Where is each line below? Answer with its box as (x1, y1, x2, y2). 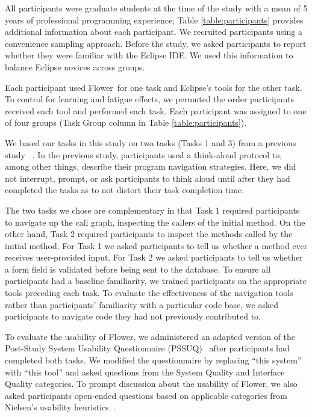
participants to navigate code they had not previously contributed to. (5, 310, 261, 323)
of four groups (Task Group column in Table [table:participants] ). (5, 116, 247, 129)
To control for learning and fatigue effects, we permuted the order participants (5, 93, 294, 105)
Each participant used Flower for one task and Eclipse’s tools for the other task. (5, 81, 302, 93)
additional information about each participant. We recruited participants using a (5, 25, 302, 38)
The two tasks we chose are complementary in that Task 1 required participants (5, 203, 300, 216)
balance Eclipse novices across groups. (5, 60, 145, 73)
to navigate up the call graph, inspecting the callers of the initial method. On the (5, 215, 305, 228)
